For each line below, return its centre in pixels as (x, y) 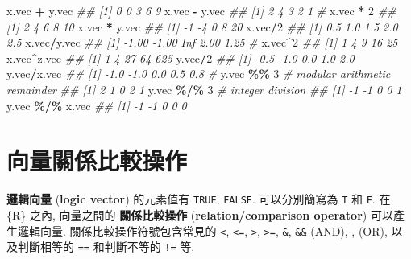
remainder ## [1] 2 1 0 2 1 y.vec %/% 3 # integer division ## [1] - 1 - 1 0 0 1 (204, 89)
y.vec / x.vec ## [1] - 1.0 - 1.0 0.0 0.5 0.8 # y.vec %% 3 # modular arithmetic (199, 74)
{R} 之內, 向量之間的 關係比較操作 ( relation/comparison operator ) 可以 (200, 214)
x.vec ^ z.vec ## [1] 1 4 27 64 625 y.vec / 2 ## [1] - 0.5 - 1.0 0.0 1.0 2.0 (181, 58)
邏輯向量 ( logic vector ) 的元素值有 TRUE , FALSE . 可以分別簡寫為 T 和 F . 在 (199, 199)
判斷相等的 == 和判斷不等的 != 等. (106, 247)
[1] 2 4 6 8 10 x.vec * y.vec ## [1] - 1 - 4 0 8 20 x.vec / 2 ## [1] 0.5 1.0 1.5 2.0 (202, 26)
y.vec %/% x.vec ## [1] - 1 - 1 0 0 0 (97, 105)
